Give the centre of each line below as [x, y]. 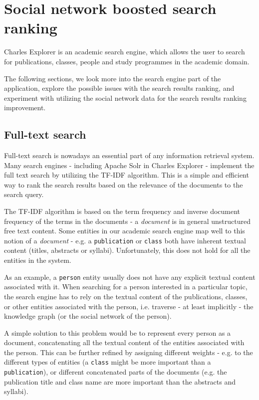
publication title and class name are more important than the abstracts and [120, 381]
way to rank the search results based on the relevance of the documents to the [124, 184]
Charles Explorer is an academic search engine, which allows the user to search [125, 52]
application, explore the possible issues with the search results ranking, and [119, 88]
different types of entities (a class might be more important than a [108, 362]
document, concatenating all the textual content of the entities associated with [124, 342]
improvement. [25, 107]
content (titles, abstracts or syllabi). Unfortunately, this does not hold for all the [127, 250]
